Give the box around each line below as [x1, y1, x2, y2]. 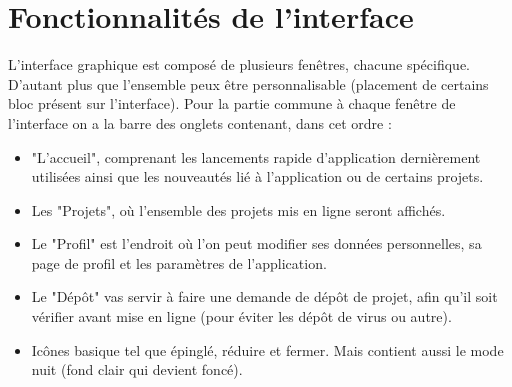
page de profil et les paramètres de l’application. [31, 252, 327, 273]
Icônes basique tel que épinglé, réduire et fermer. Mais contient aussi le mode [31, 339, 504, 360]
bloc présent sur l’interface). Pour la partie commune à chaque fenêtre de [8, 93, 456, 114]
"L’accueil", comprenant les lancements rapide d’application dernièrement [31, 146, 481, 167]
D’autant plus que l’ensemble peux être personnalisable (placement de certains [8, 73, 489, 94]
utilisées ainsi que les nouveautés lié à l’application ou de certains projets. [31, 166, 484, 187]
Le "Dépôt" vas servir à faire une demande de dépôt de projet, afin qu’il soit [31, 286, 498, 307]
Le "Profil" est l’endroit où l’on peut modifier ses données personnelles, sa [31, 233, 482, 254]
